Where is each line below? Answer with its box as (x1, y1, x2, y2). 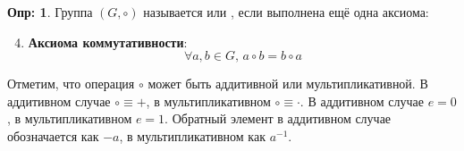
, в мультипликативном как (119, 126, 266, 145)
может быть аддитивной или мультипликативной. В (148, 74, 428, 93)
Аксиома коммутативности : (28, 32, 188, 51)
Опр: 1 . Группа (7, 3, 93, 21)
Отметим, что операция (7, 74, 135, 93)
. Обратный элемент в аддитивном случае (165, 109, 392, 128)
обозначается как (7, 126, 99, 145)
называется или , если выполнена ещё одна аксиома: (143, 3, 429, 21)
